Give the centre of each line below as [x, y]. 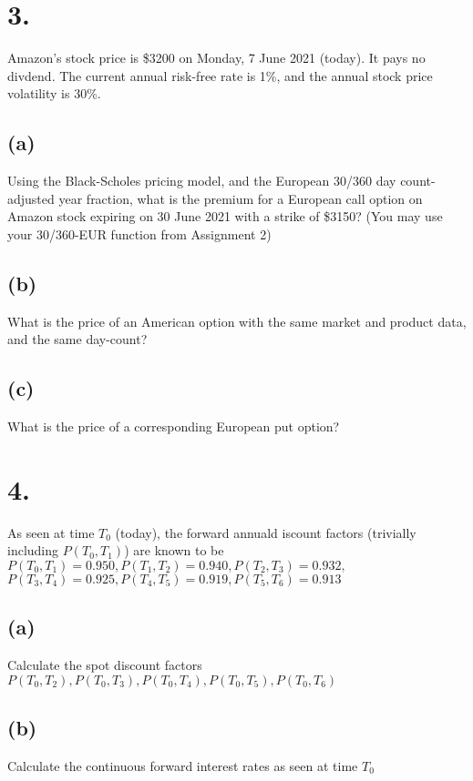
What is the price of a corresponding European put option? [174, 426]
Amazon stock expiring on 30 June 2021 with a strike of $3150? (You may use [225, 216]
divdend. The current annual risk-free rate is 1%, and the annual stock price [220, 75]
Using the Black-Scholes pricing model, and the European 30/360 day [202, 181]
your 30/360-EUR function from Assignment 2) [139, 233]
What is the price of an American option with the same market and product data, [237, 321]
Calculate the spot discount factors [105, 665]
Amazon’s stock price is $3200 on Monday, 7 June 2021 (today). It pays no [216, 58]
